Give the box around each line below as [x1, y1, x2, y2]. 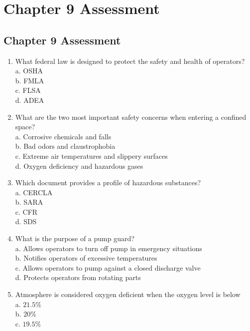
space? [15, 121, 35, 132]
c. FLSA [15, 85, 41, 95]
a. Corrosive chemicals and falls [15, 131, 112, 141]
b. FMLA [15, 75, 44, 85]
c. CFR [15, 206, 38, 217]
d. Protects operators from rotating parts [15, 272, 141, 283]
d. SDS [15, 216, 37, 227]
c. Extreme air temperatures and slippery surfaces [15, 150, 168, 161]
